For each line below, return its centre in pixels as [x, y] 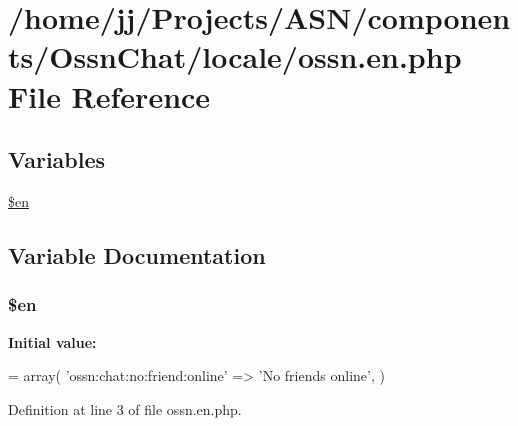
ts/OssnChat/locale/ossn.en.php [235, 56]
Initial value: [52, 341]
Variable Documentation [137, 254]
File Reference [109, 95]
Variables [57, 159]
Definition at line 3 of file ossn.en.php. [125, 408]
